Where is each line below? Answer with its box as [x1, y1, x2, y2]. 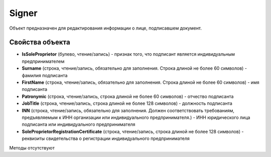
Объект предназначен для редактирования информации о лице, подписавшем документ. [9, 25, 202, 31]
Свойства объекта [9, 38, 70, 47]
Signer [9, 8, 38, 19]
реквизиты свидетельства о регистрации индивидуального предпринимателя [22, 135, 190, 141]
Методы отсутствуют [9, 144, 55, 150]
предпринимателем [22, 58, 65, 64]
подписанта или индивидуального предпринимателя [22, 121, 135, 127]
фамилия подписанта [22, 72, 68, 78]
